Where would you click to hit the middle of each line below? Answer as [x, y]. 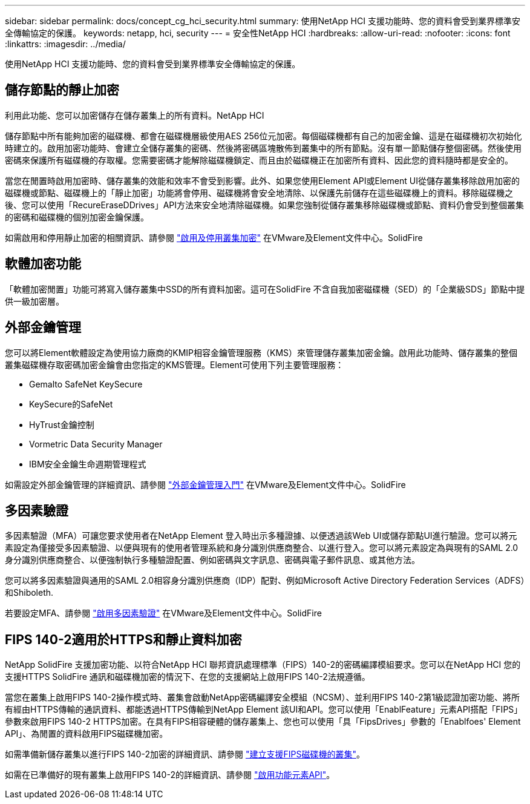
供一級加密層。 [34, 301]
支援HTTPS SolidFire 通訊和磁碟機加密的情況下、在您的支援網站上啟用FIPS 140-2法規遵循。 [188, 677]
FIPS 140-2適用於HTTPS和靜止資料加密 [123, 639]
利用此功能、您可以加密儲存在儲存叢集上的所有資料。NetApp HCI [135, 115]
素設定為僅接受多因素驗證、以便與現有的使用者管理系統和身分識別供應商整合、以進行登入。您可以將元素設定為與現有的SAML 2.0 [262, 548]
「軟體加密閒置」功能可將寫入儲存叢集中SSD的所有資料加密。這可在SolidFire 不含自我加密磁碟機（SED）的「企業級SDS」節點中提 [265, 289]
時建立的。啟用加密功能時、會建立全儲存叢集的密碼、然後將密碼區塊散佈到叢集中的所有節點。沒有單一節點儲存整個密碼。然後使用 [263, 148]
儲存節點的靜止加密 [62, 90]
